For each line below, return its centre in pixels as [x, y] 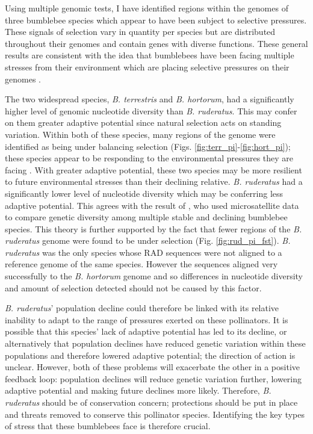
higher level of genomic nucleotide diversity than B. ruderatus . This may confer [151, 110]
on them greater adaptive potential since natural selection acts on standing [143, 122]
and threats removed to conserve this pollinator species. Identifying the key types [155, 414]
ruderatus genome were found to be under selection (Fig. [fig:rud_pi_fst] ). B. [148, 240]
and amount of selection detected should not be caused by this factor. [133, 287]
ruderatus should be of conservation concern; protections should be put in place [151, 402]
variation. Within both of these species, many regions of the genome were [140, 134]
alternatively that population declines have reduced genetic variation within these [155, 343]
